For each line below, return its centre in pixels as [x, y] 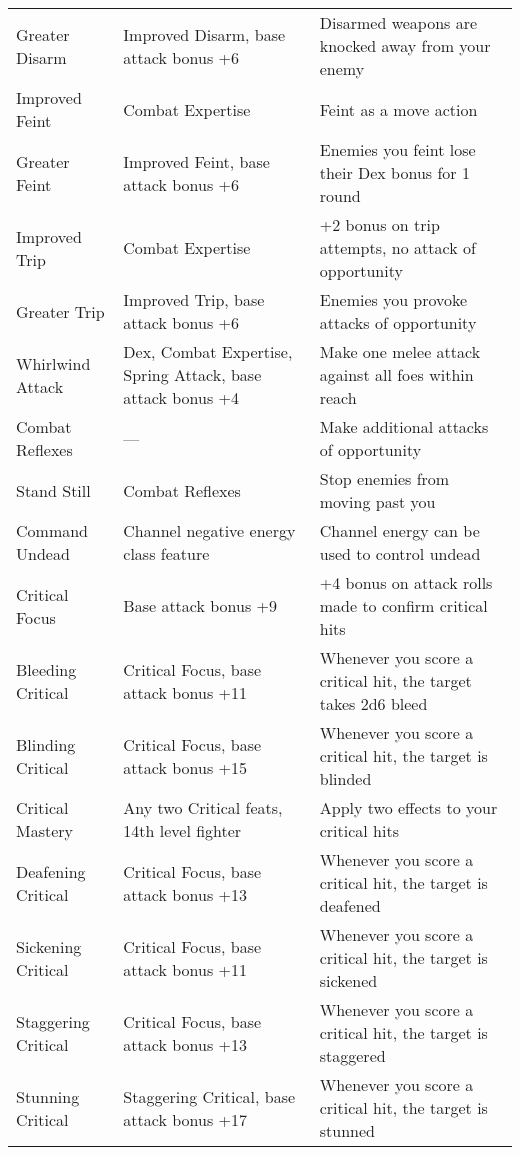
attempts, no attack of [397, 247]
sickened [348, 980]
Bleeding [46, 669]
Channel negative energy [209, 530]
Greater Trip [60, 311]
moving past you [377, 501]
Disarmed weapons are [398, 22]
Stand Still [53, 490]
